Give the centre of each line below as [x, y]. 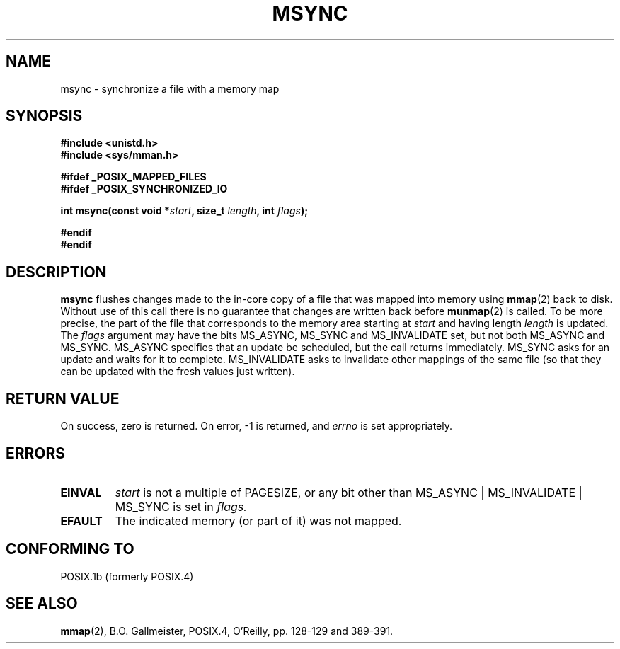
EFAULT [81, 521]
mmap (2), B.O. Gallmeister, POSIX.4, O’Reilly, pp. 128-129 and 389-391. [227, 631]
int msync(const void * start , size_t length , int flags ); [184, 211]
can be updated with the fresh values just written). [178, 372]
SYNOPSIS [44, 116]
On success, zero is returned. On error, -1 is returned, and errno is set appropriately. [256, 426]
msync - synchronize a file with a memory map [170, 88]
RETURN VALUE [63, 398]
